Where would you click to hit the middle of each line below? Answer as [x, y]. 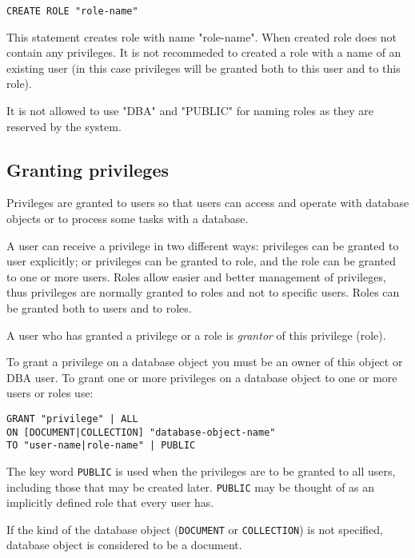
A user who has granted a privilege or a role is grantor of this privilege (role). [196, 335]
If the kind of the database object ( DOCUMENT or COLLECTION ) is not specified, [195, 529]
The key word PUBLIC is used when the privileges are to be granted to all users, [201, 470]
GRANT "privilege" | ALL [72, 418]
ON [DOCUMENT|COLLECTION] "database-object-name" [141, 432]
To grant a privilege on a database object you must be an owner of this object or [205, 362]
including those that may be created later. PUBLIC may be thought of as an [191, 486]
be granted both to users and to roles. [99, 307]
